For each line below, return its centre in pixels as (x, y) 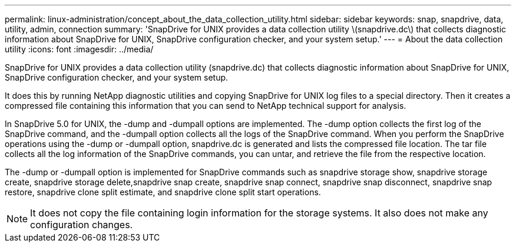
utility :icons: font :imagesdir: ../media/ (79, 49)
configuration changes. (82, 225)
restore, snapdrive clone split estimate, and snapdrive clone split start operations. (163, 192)
